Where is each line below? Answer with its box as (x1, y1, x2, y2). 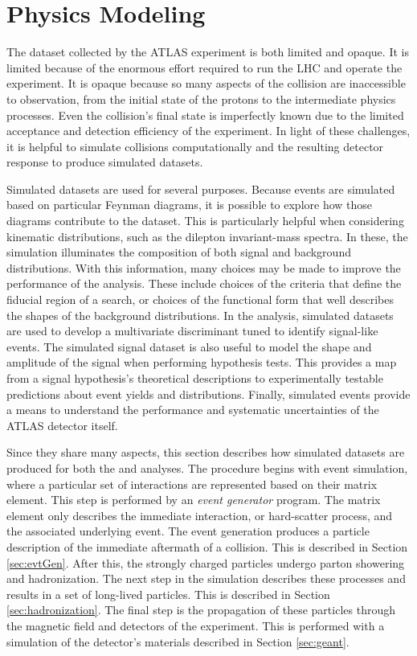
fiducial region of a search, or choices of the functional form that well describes (6, 291, 394, 308)
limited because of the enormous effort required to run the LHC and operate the (6, 59, 403, 76)
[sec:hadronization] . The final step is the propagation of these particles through (6, 601, 395, 618)
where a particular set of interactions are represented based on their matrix (6, 475, 378, 492)
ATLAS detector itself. (6, 416, 118, 433)
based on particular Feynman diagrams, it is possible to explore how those (6, 196, 373, 213)
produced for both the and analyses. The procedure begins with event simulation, (6, 459, 408, 476)
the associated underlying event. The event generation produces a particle (6, 523, 370, 539)
